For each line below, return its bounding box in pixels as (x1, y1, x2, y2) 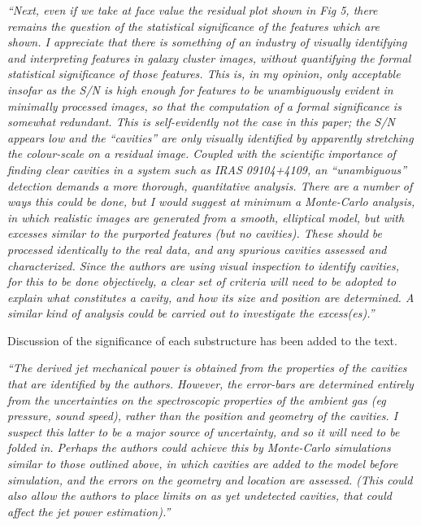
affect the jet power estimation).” (7, 502, 171, 519)
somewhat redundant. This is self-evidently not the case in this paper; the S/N (7, 113, 396, 130)
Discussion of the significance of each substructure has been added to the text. (7, 331, 397, 348)
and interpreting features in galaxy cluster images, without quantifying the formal (7, 49, 411, 66)
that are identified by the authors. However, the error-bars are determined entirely (7, 375, 414, 392)
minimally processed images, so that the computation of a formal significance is (7, 97, 401, 114)
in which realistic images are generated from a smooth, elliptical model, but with (7, 208, 405, 226)
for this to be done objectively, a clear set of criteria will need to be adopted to (7, 273, 397, 290)
